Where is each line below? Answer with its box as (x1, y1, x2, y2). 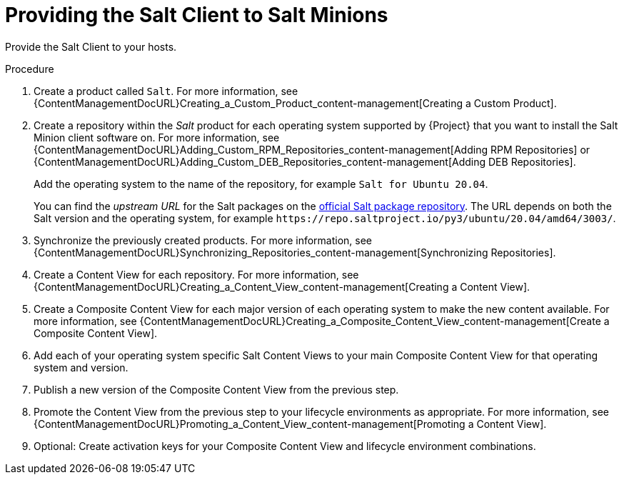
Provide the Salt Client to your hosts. (5, 40, 177, 53)
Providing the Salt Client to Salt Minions (5, 3, 388, 27)
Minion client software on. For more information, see (34, 131, 280, 144)
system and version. (34, 361, 129, 374)
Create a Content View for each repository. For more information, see (34, 268, 359, 281)
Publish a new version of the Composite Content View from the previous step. (34, 383, 399, 396)
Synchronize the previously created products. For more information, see (34, 234, 373, 246)
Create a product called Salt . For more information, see (34, 84, 298, 97)
